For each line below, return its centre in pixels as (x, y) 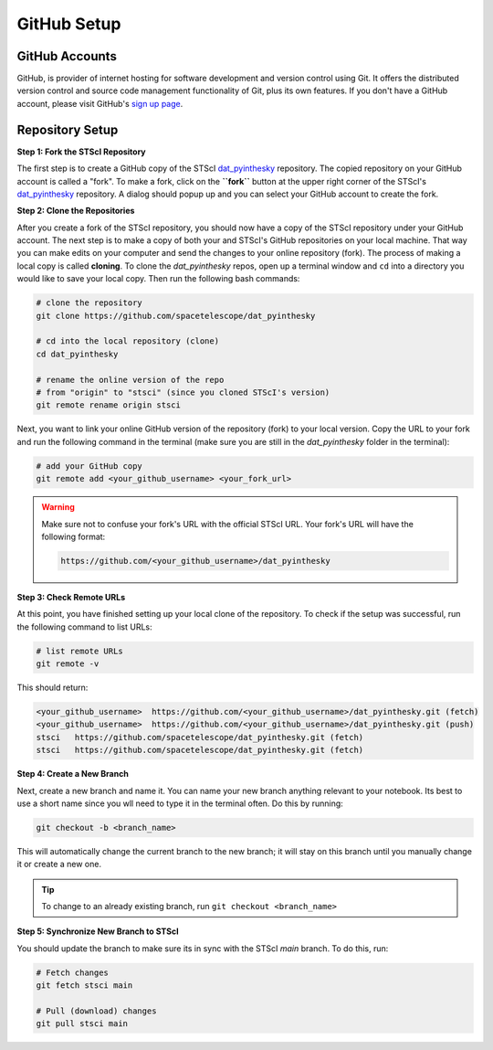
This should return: (52, 687)
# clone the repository (89, 303)
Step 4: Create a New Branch (73, 774)
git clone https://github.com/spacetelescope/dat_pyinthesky (176, 316)
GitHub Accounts (67, 56)
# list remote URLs (79, 651)
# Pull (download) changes (96, 1011)
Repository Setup (68, 129)
